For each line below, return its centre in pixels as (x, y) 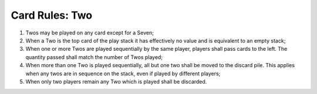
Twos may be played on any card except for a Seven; (90, 33)
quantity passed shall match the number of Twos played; (94, 57)
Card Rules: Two (52, 15)
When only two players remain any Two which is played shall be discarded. (116, 81)
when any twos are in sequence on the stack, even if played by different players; (123, 74)
